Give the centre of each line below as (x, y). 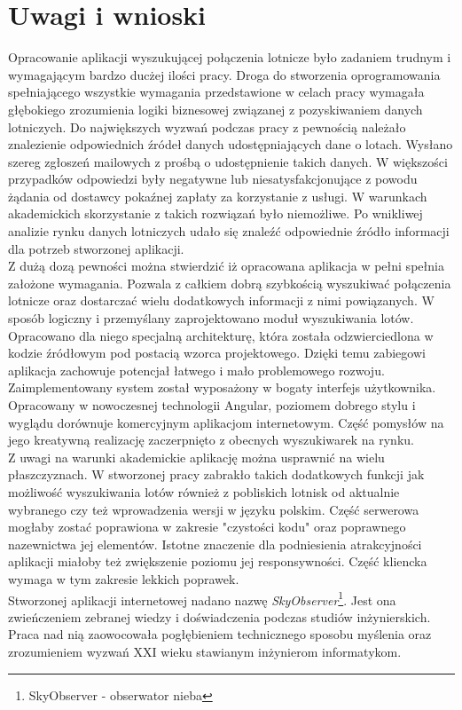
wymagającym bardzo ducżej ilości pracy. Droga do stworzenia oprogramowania (224, 74)
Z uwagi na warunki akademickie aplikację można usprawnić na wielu (196, 457)
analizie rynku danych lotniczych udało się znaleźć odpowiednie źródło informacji (229, 231)
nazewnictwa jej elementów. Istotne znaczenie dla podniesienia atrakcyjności (215, 544)
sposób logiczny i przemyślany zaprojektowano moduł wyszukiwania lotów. (211, 318)
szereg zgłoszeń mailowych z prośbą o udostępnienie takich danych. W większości (228, 161)
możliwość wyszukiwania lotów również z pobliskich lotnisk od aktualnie (204, 491)
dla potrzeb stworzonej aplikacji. (96, 248)
